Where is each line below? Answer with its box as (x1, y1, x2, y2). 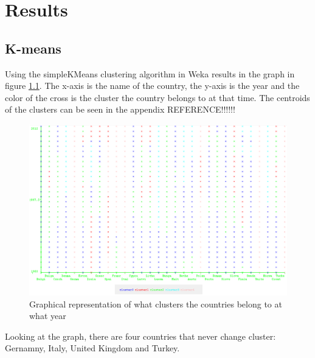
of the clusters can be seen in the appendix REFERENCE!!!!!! (5, 103, 235, 116)
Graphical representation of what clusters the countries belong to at (29, 297, 282, 310)
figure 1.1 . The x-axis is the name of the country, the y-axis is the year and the (5, 79, 300, 92)
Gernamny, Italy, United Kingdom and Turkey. (5, 342, 180, 354)
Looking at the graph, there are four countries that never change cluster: (5, 329, 276, 342)
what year (29, 309, 66, 322)
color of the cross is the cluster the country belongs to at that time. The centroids (5, 91, 310, 104)
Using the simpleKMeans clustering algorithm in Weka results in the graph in (5, 67, 295, 80)
